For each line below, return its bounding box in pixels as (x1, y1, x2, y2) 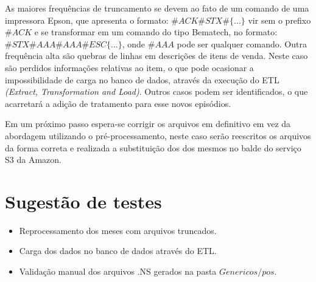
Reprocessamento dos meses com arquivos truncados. (19, 224, 217, 236)
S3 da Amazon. (5, 153, 61, 166)
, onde (122, 37, 146, 50)
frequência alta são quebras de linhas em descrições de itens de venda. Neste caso (5, 49, 308, 62)
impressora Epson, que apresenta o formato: (5, 13, 169, 26)
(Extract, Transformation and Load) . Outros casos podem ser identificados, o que (5, 85, 308, 98)
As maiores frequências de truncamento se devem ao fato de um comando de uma (5, 2, 309, 14)
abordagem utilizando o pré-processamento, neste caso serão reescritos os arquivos (5, 129, 311, 142)
